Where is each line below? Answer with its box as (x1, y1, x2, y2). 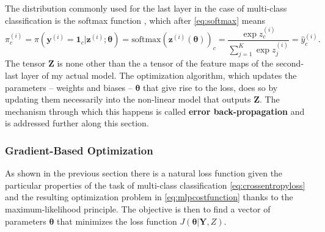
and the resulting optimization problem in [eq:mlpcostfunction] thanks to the (5, 190, 293, 203)
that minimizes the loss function (57, 214, 177, 227)
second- (276, 57, 304, 70)
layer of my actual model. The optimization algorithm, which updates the (21, 69, 297, 82)
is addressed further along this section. (5, 117, 149, 129)
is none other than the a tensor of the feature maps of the (57, 57, 274, 70)
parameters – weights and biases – (5, 81, 133, 93)
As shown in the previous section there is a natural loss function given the (5, 167, 283, 179)
